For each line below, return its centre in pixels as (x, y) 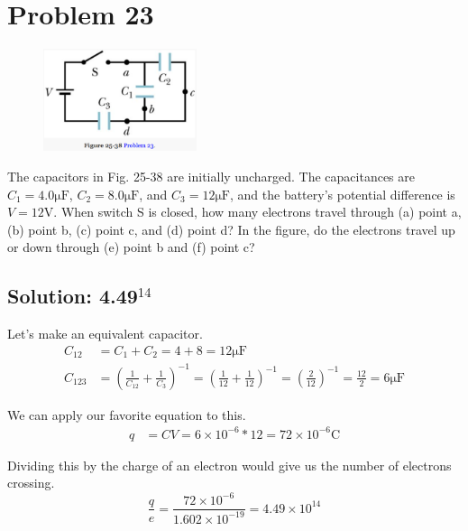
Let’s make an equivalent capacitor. (105, 334)
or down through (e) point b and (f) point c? (131, 247)
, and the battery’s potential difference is (342, 194)
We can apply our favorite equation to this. (127, 414)
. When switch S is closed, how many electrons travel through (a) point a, (257, 212)
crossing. (31, 483)
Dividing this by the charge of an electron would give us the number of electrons (229, 465)
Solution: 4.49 (73, 296)
